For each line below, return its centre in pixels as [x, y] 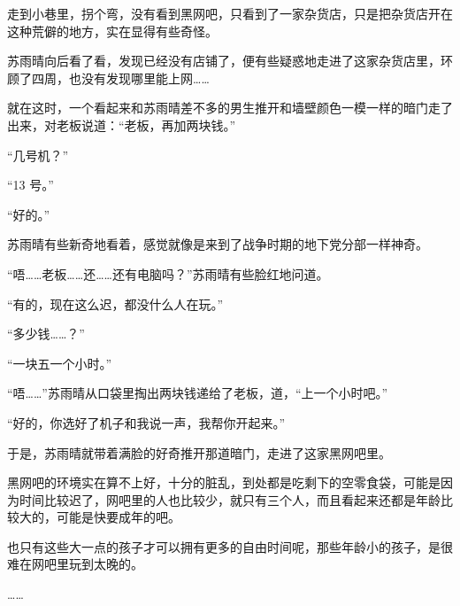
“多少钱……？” [46, 334]
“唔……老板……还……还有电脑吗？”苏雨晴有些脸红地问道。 [168, 273]
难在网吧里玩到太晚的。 [75, 564]
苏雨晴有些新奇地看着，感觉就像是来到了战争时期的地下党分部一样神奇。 [218, 244]
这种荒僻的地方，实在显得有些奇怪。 [112, 31]
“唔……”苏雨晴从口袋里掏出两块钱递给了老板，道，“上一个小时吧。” [198, 393]
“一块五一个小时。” [60, 363]
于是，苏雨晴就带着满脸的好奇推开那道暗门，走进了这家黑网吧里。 [199, 452]
